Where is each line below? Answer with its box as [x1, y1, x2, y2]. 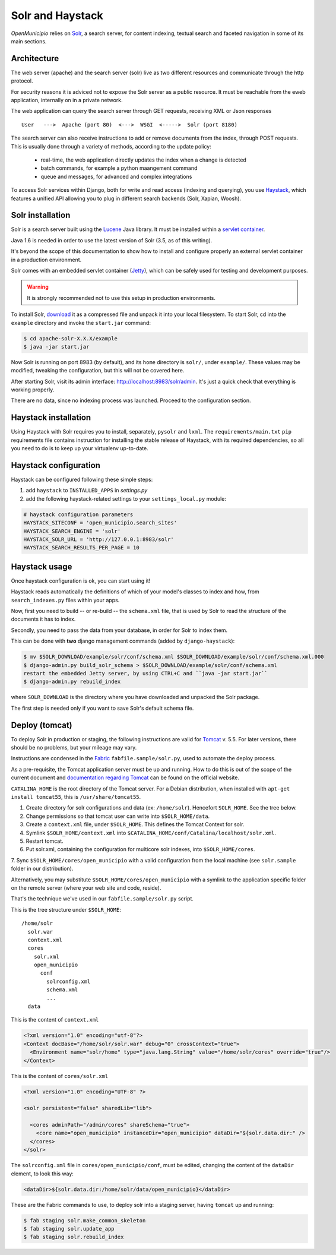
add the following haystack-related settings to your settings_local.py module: [26, 495, 227, 502]
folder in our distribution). [11, 865, 74, 873]
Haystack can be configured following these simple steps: [11, 476, 153, 483]
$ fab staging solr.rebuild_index [23, 1234, 124, 1241]
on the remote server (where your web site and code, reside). [11, 884, 161, 891]
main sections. [11, 37, 47, 45]
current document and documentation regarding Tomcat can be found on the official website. [11, 774, 240, 781]
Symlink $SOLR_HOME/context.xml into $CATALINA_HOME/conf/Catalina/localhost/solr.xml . [26, 829, 276, 836]
